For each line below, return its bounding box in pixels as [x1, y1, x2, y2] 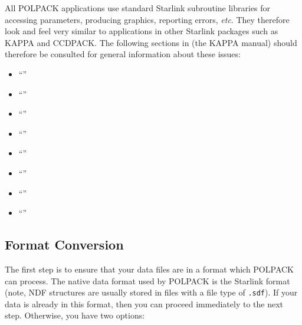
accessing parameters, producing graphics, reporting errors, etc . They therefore [5, 13, 290, 25]
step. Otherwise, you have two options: [5, 309, 145, 321]
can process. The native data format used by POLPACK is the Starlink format [5, 274, 290, 287]
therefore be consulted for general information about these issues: [5, 48, 241, 60]
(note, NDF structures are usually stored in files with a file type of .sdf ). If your [5, 286, 298, 298]
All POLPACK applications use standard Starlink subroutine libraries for [5, 2, 271, 14]
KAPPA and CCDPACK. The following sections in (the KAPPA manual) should [5, 36, 297, 48]
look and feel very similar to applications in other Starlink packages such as [5, 25, 278, 37]
